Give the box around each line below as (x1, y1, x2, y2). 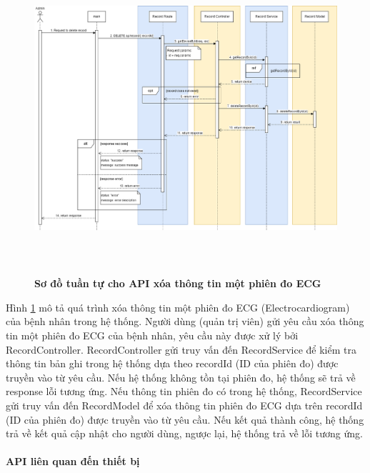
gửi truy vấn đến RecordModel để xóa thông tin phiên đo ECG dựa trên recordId (6, 397, 363, 412)
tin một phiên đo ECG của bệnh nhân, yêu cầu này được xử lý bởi (6, 328, 299, 343)
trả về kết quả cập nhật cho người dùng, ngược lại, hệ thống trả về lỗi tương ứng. (6, 426, 363, 441)
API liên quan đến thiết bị (6, 454, 140, 469)
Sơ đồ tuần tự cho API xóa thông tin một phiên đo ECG (34, 276, 321, 291)
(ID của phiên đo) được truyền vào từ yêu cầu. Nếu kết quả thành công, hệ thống (6, 412, 364, 427)
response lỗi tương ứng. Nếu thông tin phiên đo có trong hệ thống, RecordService (6, 384, 362, 399)
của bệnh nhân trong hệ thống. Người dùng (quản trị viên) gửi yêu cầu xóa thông (6, 314, 364, 329)
